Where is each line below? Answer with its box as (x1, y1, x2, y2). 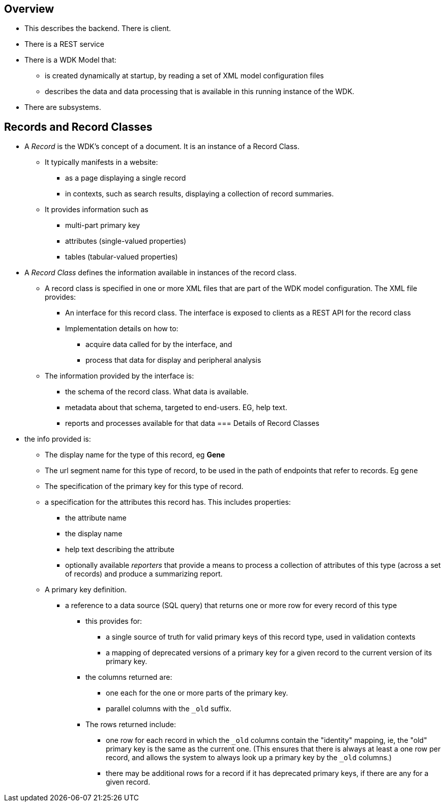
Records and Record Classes (4, 120, 153, 133)
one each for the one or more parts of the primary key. (106, 688, 288, 698)
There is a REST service (24, 40, 104, 49)
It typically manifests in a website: (45, 158, 158, 167)
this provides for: (85, 617, 142, 626)
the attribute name (65, 513, 127, 523)
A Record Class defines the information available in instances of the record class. (24, 268, 297, 277)
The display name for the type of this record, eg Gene (45, 450, 225, 459)
